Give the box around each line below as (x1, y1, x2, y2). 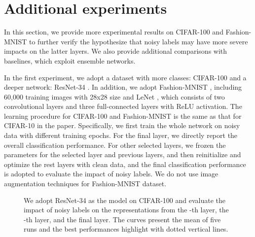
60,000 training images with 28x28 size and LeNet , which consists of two (4, 91, 225, 102)
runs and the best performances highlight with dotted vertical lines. (24, 224, 228, 234)
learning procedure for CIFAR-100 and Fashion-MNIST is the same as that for (4, 110, 242, 121)
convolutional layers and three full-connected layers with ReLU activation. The (4, 101, 242, 111)
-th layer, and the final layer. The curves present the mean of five (24, 214, 221, 224)
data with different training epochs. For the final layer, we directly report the (4, 130, 238, 140)
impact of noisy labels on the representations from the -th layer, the (24, 204, 229, 215)
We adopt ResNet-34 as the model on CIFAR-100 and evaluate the (24, 195, 226, 205)
